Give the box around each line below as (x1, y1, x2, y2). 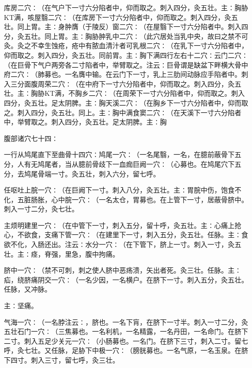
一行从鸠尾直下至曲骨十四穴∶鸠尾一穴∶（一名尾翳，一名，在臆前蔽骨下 (4, 149, 235, 159)
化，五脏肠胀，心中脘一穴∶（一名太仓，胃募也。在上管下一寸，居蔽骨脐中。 (4, 194, 248, 204)
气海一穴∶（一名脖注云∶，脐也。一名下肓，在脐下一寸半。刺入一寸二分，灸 (4, 316, 248, 327)
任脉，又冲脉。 (4, 284, 51, 294)
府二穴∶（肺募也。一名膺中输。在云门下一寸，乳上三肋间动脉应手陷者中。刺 (4, 69, 248, 79)
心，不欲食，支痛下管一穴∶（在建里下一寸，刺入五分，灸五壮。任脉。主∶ (4, 229, 241, 240)
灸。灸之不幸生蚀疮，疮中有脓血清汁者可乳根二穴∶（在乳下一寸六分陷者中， (4, 40, 248, 51)
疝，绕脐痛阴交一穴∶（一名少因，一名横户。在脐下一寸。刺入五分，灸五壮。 (4, 274, 248, 284)
